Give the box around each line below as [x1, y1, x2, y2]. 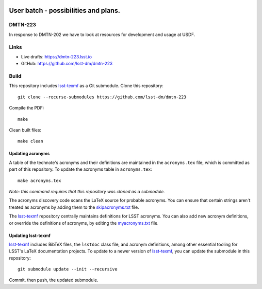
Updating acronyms [9, 151, 50, 157]
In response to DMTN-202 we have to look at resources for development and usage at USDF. [9, 32, 195, 37]
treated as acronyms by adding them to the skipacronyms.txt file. [9, 204, 139, 210]
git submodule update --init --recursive [17, 267, 117, 272]
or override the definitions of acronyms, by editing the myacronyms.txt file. [9, 220, 159, 226]
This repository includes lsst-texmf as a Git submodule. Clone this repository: [9, 83, 164, 89]
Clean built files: [9, 127, 41, 133]
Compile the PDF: [9, 105, 44, 111]
